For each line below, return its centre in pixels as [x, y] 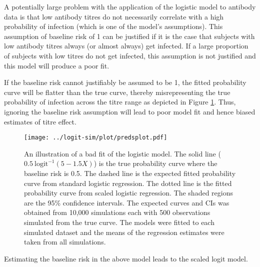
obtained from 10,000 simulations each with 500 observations [117, 212]
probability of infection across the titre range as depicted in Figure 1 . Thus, [120, 102]
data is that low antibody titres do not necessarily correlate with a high [114, 16]
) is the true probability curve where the [155, 163]
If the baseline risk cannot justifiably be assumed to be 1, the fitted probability [125, 82]
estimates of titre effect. [40, 121]
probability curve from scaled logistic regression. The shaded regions [128, 193]
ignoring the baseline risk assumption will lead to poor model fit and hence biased [130, 111]
